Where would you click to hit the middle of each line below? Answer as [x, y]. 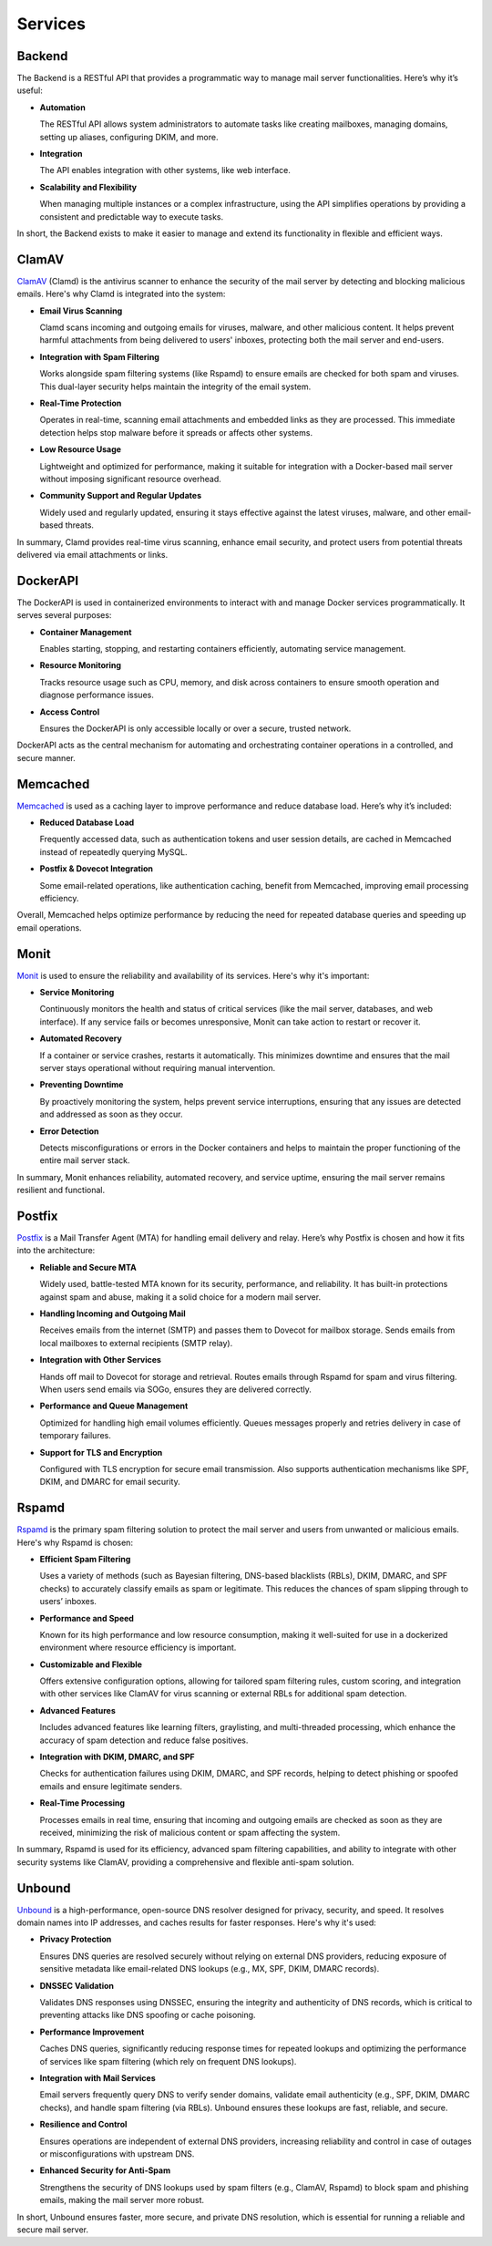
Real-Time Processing [82, 1803]
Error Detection [69, 1131]
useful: [30, 90]
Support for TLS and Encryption [101, 1452]
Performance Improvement [92, 2032]
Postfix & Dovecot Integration [97, 869]
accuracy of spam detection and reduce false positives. [144, 1740]
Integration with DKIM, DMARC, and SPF [117, 1757]
